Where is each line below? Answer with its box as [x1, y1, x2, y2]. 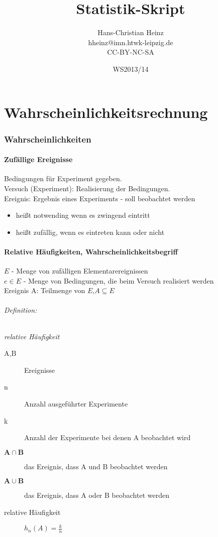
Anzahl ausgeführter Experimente [24, 398, 128, 409]
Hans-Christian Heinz [97, 27, 164, 38]
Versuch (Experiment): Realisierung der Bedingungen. [4, 183, 170, 193]
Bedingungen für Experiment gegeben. [4, 173, 122, 184]
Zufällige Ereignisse [4, 154, 73, 165]
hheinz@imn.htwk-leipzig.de [88, 37, 173, 47]
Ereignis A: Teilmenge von [4, 285, 85, 296]
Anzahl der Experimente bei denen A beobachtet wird [24, 432, 191, 443]
